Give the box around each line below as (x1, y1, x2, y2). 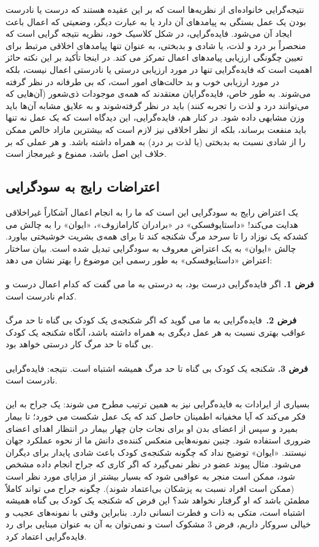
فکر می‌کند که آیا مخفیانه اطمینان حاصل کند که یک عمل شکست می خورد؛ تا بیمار (6, 410, 306, 423)
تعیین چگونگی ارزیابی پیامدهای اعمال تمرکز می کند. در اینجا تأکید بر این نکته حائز (6, 51, 303, 64)
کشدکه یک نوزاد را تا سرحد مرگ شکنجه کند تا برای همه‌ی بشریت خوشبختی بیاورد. (6, 230, 309, 243)
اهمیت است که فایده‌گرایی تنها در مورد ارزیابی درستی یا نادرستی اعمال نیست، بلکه (6, 62, 312, 75)
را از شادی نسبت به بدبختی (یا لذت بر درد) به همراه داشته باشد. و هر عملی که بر (6, 135, 306, 148)
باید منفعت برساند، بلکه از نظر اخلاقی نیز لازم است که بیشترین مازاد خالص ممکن (6, 123, 307, 135)
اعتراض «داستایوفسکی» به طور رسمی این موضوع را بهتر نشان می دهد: (6, 254, 272, 266)
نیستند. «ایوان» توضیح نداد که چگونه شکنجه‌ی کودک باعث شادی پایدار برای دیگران (6, 445, 307, 458)
